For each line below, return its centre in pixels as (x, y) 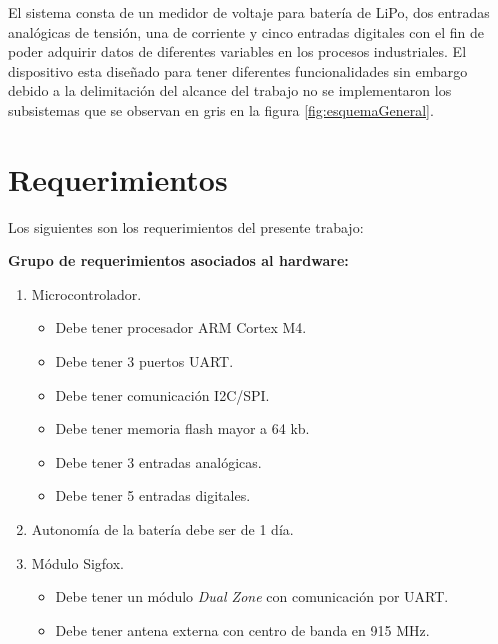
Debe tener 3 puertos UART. (144, 361)
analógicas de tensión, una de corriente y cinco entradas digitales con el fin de (246, 31)
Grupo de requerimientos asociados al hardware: (178, 260)
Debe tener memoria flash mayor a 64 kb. (182, 428)
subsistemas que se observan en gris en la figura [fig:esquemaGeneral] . (221, 109)
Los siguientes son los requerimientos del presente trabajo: (186, 226)
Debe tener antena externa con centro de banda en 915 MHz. (242, 629)
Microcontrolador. (86, 293)
